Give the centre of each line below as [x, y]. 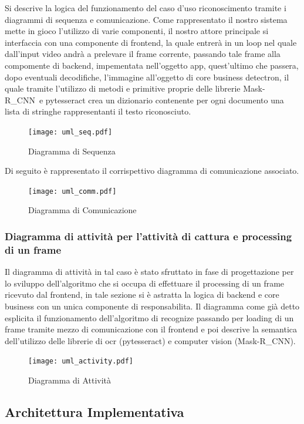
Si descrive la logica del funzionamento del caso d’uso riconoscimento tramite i [146, 8]
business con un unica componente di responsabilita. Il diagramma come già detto [152, 306]
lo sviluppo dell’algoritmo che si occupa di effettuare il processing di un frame [145, 283]
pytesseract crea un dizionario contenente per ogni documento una [165, 100]
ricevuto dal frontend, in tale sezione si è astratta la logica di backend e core [142, 295]
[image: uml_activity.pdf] [81, 361]
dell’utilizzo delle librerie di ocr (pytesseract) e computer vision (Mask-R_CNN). [150, 340]
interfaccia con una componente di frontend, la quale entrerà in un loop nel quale [151, 42]
